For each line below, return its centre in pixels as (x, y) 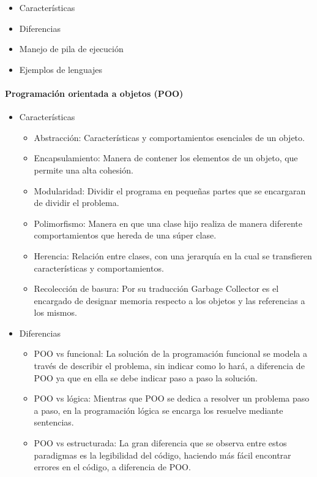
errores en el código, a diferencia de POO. (112, 467)
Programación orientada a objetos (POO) (94, 93)
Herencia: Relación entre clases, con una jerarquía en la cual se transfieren (173, 255)
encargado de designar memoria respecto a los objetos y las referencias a (170, 300)
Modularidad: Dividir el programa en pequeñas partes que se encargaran (170, 190)
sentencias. (54, 422)
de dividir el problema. (76, 203)
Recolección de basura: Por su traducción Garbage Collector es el (156, 288)
